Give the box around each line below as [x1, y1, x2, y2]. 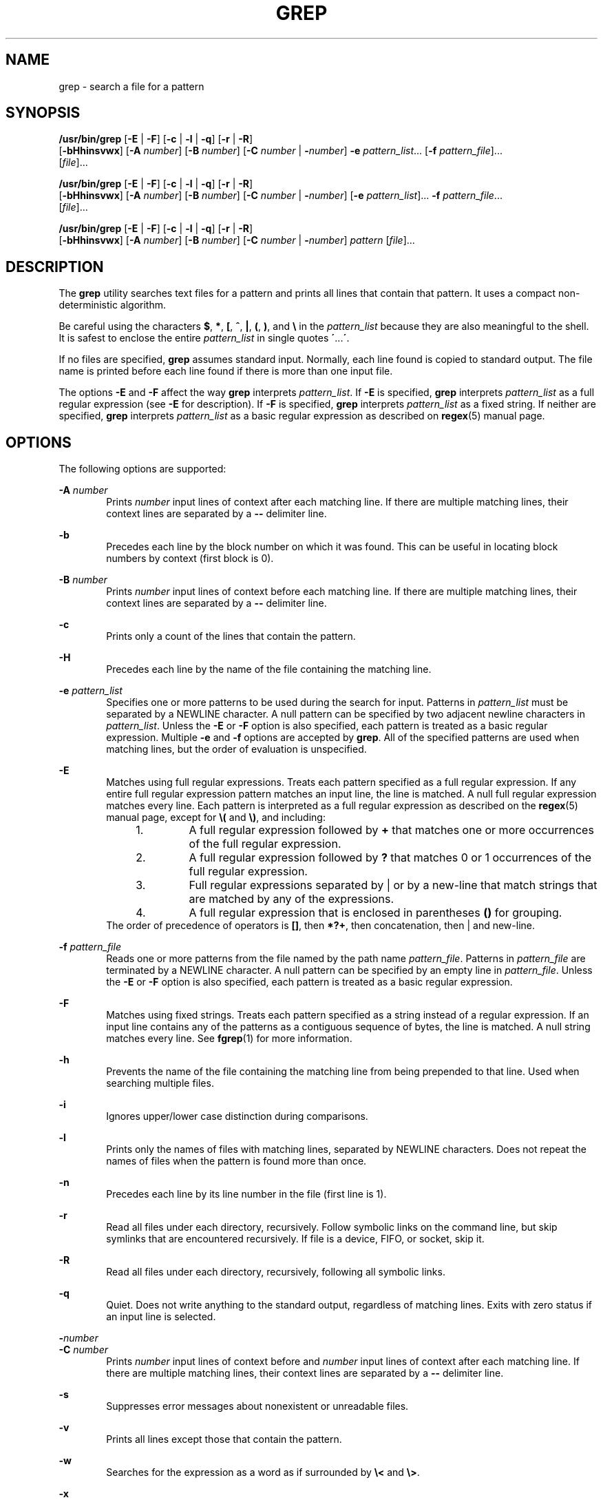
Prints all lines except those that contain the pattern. [106, 1433, 342, 1446]
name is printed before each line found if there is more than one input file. [59, 365, 393, 377]
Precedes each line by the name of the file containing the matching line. [106, 663, 432, 676]
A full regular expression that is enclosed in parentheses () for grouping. [189, 906, 562, 920]
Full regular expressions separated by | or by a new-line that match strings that [189, 878, 597, 893]
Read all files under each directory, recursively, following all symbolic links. [106, 1266, 445, 1278]
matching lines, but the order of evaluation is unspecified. [106, 743, 367, 756]
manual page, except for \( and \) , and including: [106, 811, 326, 824]
